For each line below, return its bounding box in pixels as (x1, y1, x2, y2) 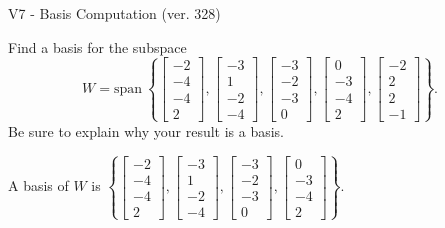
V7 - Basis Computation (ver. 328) (8, 3, 221, 23)
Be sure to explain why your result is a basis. (8, 120, 285, 141)
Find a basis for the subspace (8, 36, 187, 57)
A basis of (8, 175, 69, 196)
